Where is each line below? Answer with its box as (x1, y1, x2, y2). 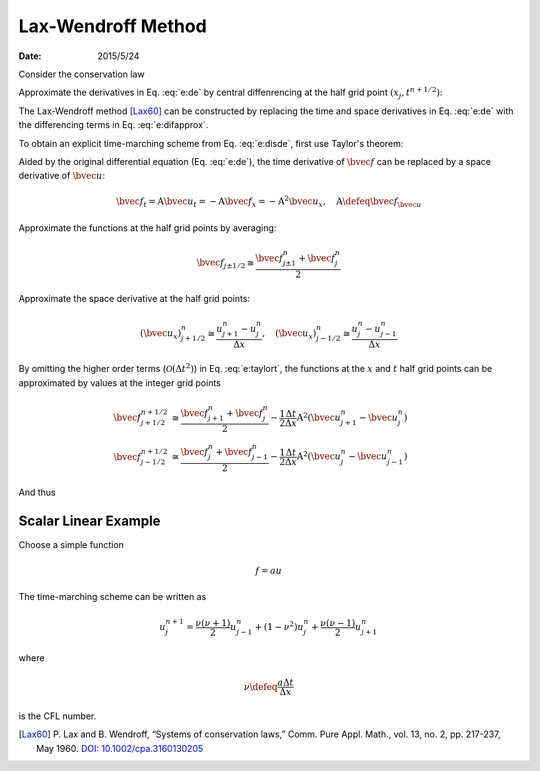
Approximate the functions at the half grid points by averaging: (18, 222, 277, 234)
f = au (255, 565, 283, 576)
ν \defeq (243, 681, 278, 692)
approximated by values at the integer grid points (18, 376, 222, 389)
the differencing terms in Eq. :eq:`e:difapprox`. (18, 119, 209, 131)
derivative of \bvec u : (18, 170, 105, 182)
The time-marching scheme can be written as (18, 591, 207, 603)
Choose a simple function (18, 538, 125, 550)
